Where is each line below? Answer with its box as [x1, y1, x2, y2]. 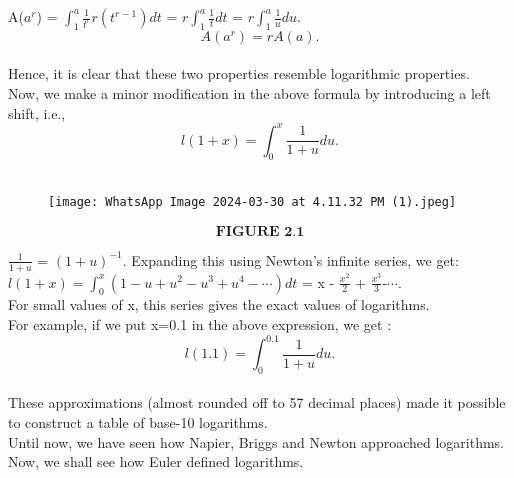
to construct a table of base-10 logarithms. [8, 412, 268, 433]
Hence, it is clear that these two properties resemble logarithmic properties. [8, 63, 470, 84]
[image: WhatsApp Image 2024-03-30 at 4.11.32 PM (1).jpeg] [48, 195, 457, 210]
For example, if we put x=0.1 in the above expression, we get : [8, 313, 392, 334]
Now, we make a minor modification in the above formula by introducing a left [8, 82, 491, 103]
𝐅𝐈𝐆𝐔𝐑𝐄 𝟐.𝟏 [215, 224, 305, 239]
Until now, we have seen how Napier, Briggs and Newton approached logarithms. [8, 431, 505, 452]
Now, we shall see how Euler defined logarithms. [8, 451, 304, 472]
